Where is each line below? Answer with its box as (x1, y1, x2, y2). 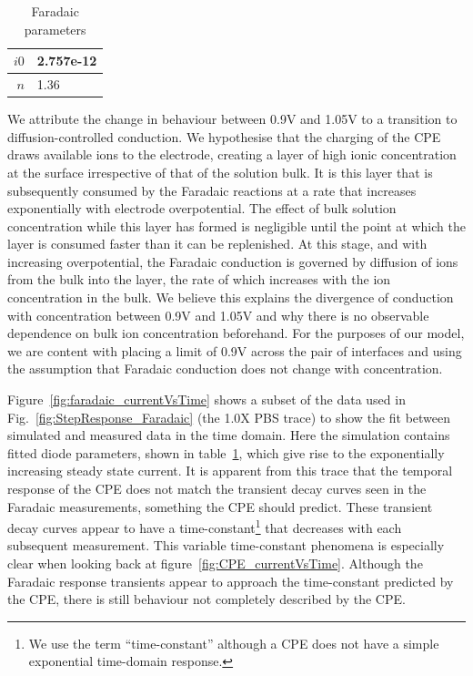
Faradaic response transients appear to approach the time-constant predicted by (7, 571, 454, 590)
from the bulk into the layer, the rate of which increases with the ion (7, 270, 391, 289)
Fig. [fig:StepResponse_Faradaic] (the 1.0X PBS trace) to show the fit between (7, 407, 451, 426)
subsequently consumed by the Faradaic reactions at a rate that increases (7, 180, 417, 200)
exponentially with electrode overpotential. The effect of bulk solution (7, 199, 397, 218)
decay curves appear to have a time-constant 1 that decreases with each (7, 516, 402, 537)
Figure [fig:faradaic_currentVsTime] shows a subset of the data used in (7, 390, 406, 409)
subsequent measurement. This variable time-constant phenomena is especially (7, 536, 445, 555)
